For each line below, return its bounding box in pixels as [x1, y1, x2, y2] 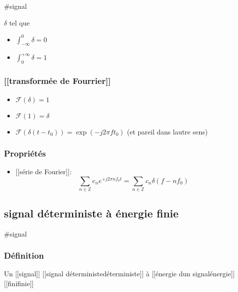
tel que [9, 17, 30, 27]
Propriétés [4, 147, 46, 159]
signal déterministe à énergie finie [4, 205, 179, 220]
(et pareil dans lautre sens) [127, 126, 208, 136]
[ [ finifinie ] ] [4, 278, 34, 288]
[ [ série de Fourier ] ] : [15, 166, 72, 177]
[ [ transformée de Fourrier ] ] [4, 75, 111, 87]
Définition [4, 249, 44, 262]
